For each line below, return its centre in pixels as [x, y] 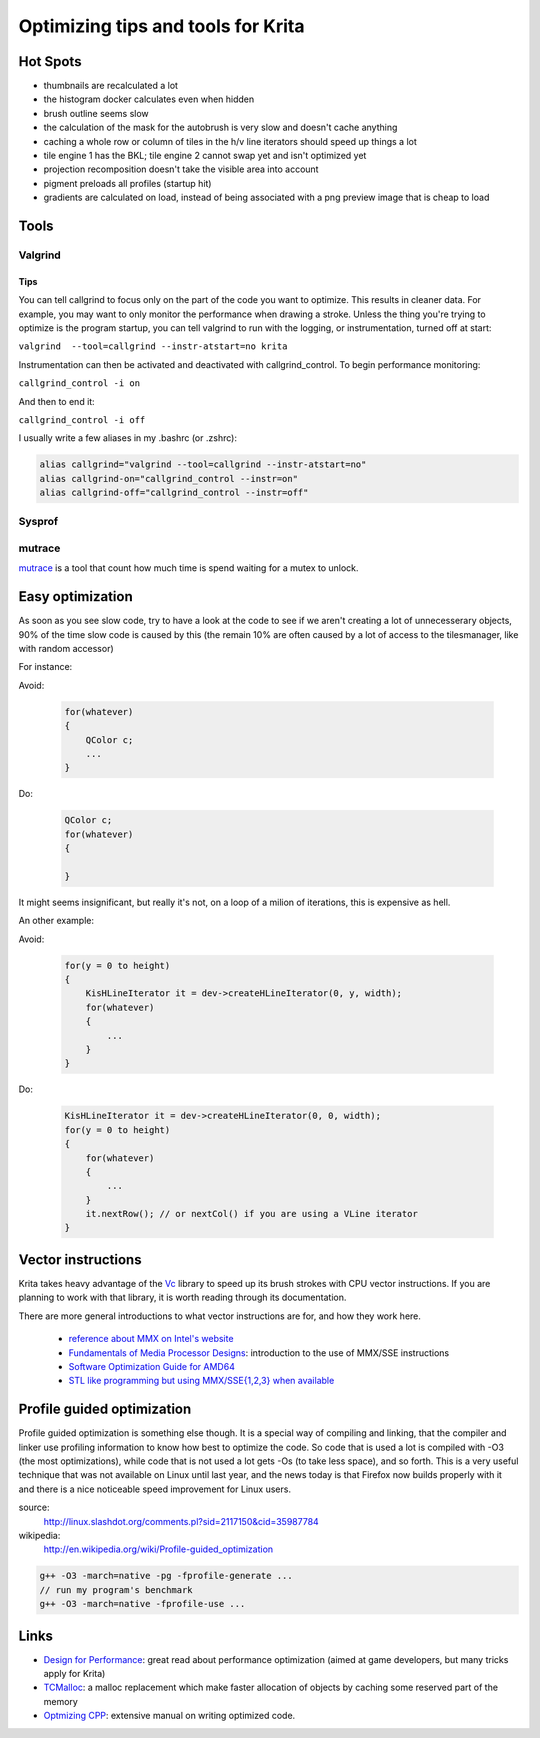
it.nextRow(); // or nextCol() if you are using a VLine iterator [252, 1214]
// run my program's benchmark [116, 1589]
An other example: [56, 921]
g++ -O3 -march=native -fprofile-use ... [142, 1604]
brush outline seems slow [96, 113]
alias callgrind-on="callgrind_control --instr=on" [169, 478]
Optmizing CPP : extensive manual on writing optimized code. [169, 1716]
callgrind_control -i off [82, 419]
